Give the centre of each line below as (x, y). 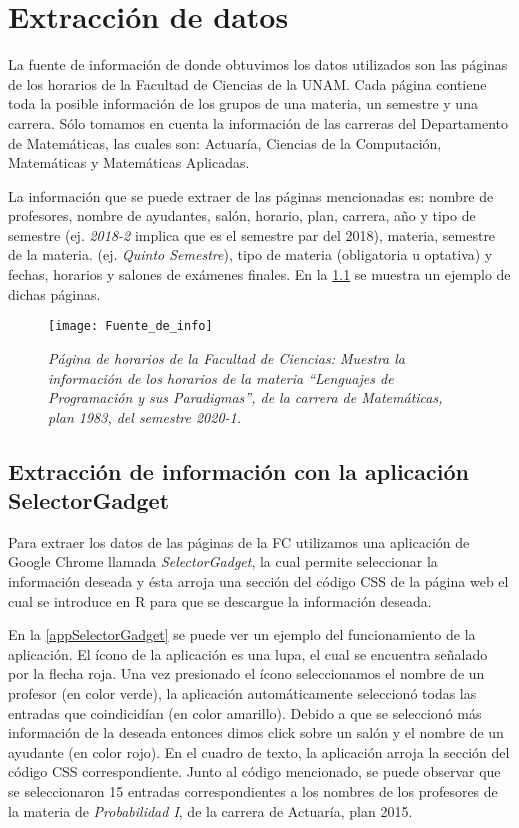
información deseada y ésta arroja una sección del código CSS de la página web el (258, 581)
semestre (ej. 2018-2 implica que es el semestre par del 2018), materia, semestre (252, 234)
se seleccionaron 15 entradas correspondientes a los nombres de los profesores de (253, 791)
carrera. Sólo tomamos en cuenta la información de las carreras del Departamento (258, 122)
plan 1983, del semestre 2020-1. (145, 416)
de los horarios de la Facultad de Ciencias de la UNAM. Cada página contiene (247, 83)
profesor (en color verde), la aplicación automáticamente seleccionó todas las (242, 693)
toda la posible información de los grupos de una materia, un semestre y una (243, 103)
